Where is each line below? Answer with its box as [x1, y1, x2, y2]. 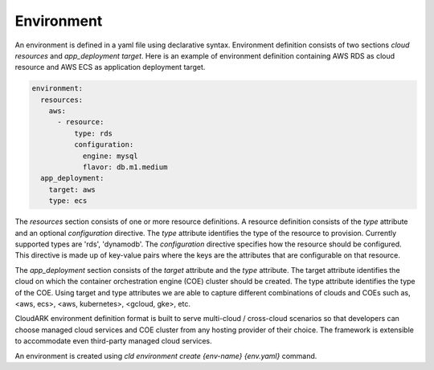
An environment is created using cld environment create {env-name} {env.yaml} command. [14, 351, 317, 360]
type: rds [73, 128, 113, 138]
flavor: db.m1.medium [82, 163, 168, 172]
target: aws [48, 185, 96, 194]
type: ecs [48, 197, 88, 205]
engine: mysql [82, 151, 138, 161]
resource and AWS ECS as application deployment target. [14, 63, 206, 72]
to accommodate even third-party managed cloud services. [14, 336, 212, 346]
